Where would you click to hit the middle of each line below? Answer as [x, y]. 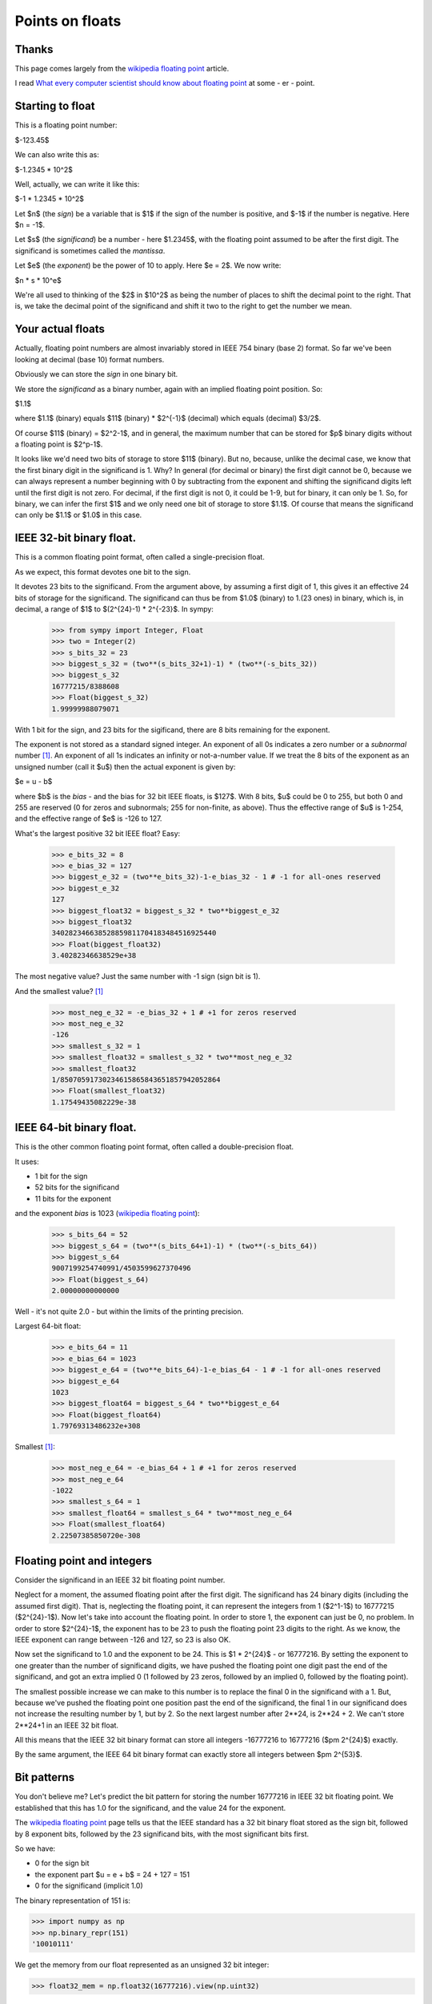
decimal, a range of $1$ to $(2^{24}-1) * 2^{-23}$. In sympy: [114, 608]
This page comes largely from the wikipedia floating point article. [122, 69]
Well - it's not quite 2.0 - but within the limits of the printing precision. [129, 1311]
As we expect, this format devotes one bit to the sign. [103, 572]
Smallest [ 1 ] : [35, 1447]
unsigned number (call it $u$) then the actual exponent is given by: [125, 766]
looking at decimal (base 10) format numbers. [90, 359]
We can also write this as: [57, 155]
